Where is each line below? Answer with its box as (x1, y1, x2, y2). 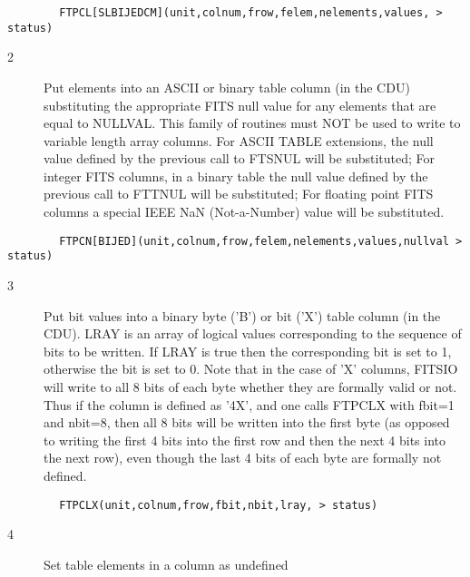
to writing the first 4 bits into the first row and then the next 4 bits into (44, 430, 446, 449)
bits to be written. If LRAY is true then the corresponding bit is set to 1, (44, 341, 452, 360)
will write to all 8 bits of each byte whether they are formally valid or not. (44, 377, 457, 396)
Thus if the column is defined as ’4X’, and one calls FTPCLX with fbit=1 (44, 395, 455, 414)
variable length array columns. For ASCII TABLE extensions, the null (44, 131, 434, 150)
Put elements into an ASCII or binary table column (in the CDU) (44, 77, 410, 96)
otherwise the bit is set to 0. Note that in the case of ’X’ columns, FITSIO (44, 359, 458, 378)
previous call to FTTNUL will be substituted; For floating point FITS (44, 184, 434, 203)
